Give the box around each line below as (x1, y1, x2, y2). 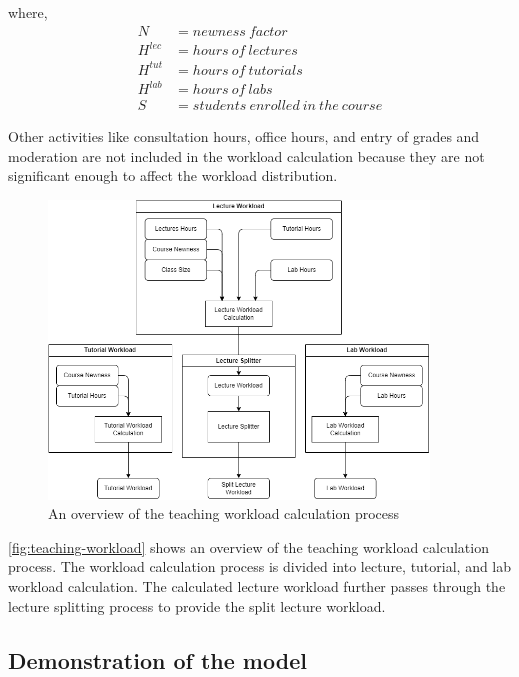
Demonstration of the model (8, 644, 307, 675)
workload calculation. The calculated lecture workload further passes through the (8, 575, 506, 596)
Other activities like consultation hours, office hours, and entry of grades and (8, 126, 480, 147)
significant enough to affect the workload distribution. (8, 165, 338, 186)
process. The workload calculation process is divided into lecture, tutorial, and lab (8, 556, 512, 577)
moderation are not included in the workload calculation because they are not (8, 145, 485, 166)
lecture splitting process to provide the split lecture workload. (8, 595, 386, 616)
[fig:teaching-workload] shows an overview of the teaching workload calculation (8, 536, 489, 557)
